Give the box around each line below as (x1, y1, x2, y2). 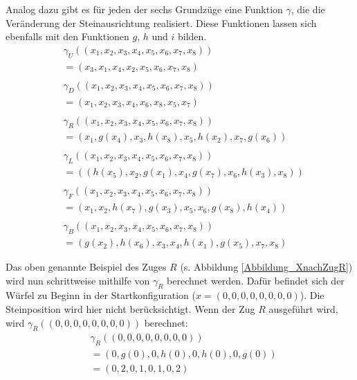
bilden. (178, 29, 207, 44)
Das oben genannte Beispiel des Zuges (6, 260, 167, 274)
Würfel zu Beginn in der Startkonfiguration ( (6, 288, 196, 302)
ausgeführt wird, (268, 302, 338, 316)
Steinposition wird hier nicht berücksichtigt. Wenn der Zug (6, 302, 255, 316)
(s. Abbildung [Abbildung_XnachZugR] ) (180, 260, 353, 274)
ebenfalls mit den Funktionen (6, 29, 129, 44)
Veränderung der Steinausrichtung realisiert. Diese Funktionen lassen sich (6, 15, 317, 30)
